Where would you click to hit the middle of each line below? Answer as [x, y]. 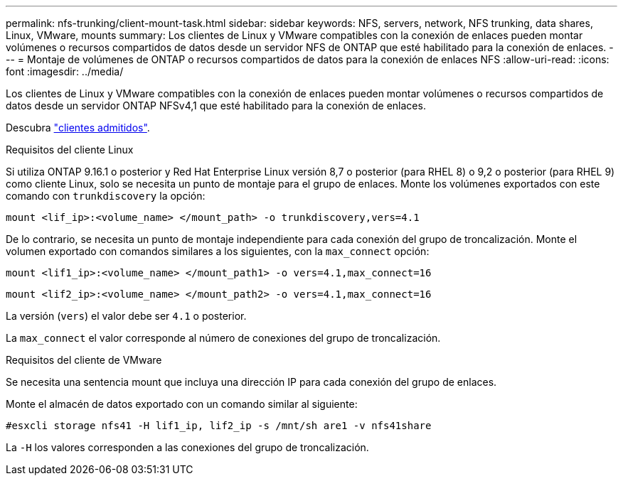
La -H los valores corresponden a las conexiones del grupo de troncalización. [187, 447]
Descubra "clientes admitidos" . [78, 128]
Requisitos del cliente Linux [70, 150]
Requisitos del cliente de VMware [84, 360]
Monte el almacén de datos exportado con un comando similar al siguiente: [182, 404]
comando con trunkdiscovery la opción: [106, 196]
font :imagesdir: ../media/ [65, 71]
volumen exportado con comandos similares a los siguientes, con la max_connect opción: [218, 251]
